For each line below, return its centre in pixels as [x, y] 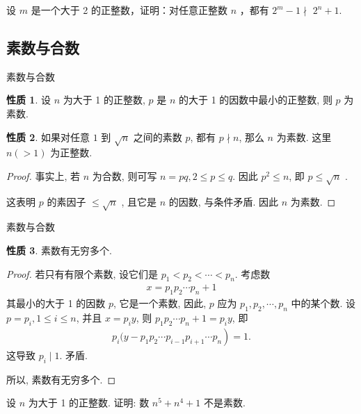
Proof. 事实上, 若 [43, 175]
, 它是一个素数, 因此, [160, 303]
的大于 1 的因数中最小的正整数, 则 [256, 100]
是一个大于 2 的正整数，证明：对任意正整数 [129, 10]
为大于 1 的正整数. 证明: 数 [89, 403]
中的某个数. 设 [323, 303]
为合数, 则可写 [125, 175]
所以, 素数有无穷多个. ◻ [61, 379]
